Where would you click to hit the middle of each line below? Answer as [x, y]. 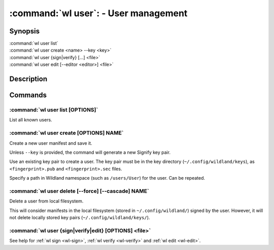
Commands [28, 95]
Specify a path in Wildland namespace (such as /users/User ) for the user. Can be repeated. [107, 178]
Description [28, 79]
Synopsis [25, 31]
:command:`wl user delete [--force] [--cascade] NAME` [79, 191]
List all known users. [31, 120]
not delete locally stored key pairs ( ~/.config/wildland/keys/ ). [80, 218]
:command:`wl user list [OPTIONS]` [54, 110]
